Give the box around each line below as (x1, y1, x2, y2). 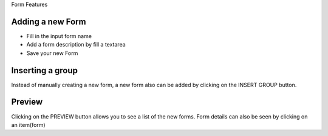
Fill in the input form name (26, 32, 92, 39)
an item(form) (11, 121, 46, 128)
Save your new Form (26, 49, 78, 57)
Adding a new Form (11, 16, 86, 27)
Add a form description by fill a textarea (26, 41, 126, 48)
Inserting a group (11, 65, 78, 76)
